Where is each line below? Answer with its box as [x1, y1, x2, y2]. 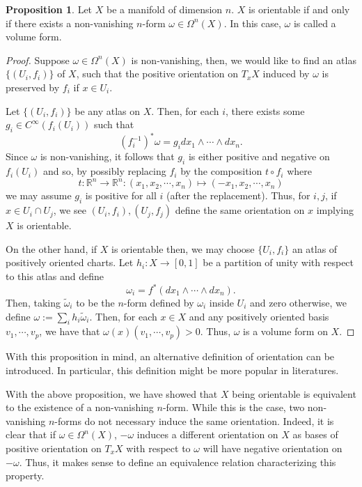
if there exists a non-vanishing [6, 15, 134, 30]
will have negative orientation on [203, 440, 343, 455]
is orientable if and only [249, 2, 350, 16]
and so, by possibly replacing [42, 164, 166, 178]
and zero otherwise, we [250, 295, 347, 310]
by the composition [180, 164, 262, 178]
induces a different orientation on [136, 427, 278, 442]
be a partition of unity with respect [203, 255, 354, 270]
